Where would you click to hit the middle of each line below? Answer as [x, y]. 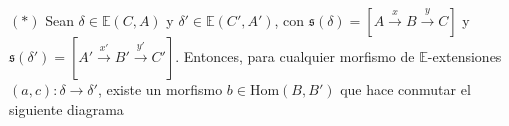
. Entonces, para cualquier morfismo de [295, 56]
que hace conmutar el [405, 89]
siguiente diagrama [66, 108]
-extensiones [464, 56]
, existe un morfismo [160, 89]
